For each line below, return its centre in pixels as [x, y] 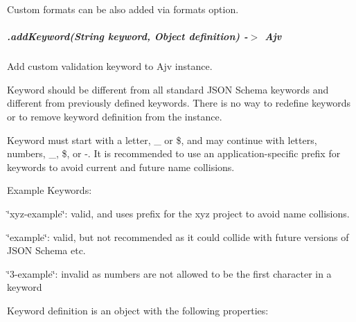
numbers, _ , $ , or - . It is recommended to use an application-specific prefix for [174, 153]
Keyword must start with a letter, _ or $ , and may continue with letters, [162, 140]
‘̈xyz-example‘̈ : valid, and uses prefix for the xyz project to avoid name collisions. [178, 213]
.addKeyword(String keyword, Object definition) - [127, 36]
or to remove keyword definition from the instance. [115, 116]
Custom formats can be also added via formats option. [123, 9]
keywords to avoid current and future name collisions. [121, 167]
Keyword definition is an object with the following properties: [138, 310]
